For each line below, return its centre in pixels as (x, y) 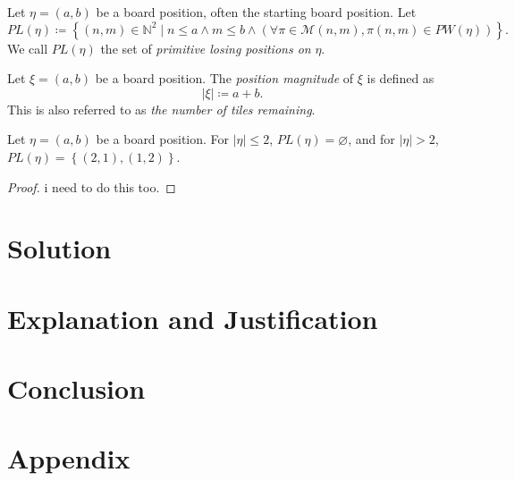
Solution (59, 248)
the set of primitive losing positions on (206, 48)
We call (28, 48)
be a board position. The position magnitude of (224, 78)
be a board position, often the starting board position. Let (256, 12)
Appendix (69, 458)
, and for (371, 139)
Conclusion (76, 388)
